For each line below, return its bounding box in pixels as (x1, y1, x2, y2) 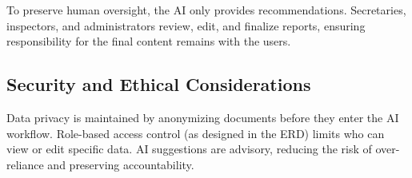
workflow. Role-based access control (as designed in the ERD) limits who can (6, 125, 385, 141)
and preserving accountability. (47, 156, 194, 172)
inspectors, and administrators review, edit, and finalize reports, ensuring (6, 17, 366, 34)
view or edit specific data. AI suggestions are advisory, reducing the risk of (6, 140, 372, 157)
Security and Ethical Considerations (6, 72, 311, 97)
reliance (6, 156, 44, 172)
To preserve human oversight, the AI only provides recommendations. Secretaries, (6, 2, 406, 18)
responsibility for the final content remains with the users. (6, 33, 291, 49)
